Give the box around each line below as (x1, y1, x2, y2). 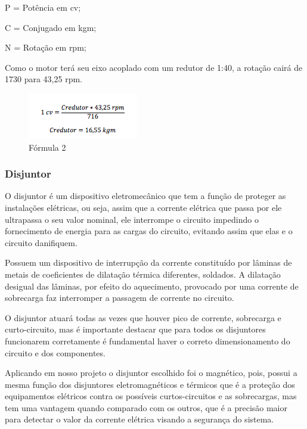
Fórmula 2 (29, 141, 66, 153)
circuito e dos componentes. (5, 346, 106, 359)
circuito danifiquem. (5, 236, 77, 248)
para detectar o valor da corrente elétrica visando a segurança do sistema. (5, 413, 274, 425)
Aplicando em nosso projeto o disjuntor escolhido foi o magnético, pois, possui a (5, 366, 297, 379)
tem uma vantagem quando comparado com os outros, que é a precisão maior (5, 401, 287, 414)
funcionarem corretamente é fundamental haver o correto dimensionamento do (5, 334, 290, 347)
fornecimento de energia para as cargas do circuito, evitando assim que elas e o (5, 225, 293, 237)
